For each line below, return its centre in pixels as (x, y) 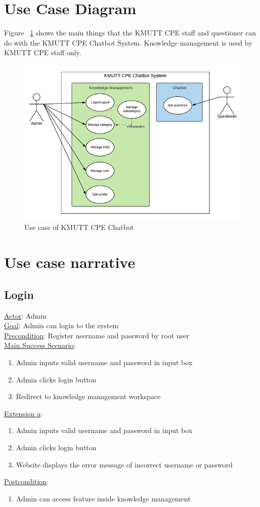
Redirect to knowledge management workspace (88, 396)
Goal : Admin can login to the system (61, 325)
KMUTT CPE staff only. (43, 52)
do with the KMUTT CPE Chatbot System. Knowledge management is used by (128, 42)
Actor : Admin (26, 315)
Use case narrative (70, 262)
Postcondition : (26, 481)
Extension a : (24, 413)
